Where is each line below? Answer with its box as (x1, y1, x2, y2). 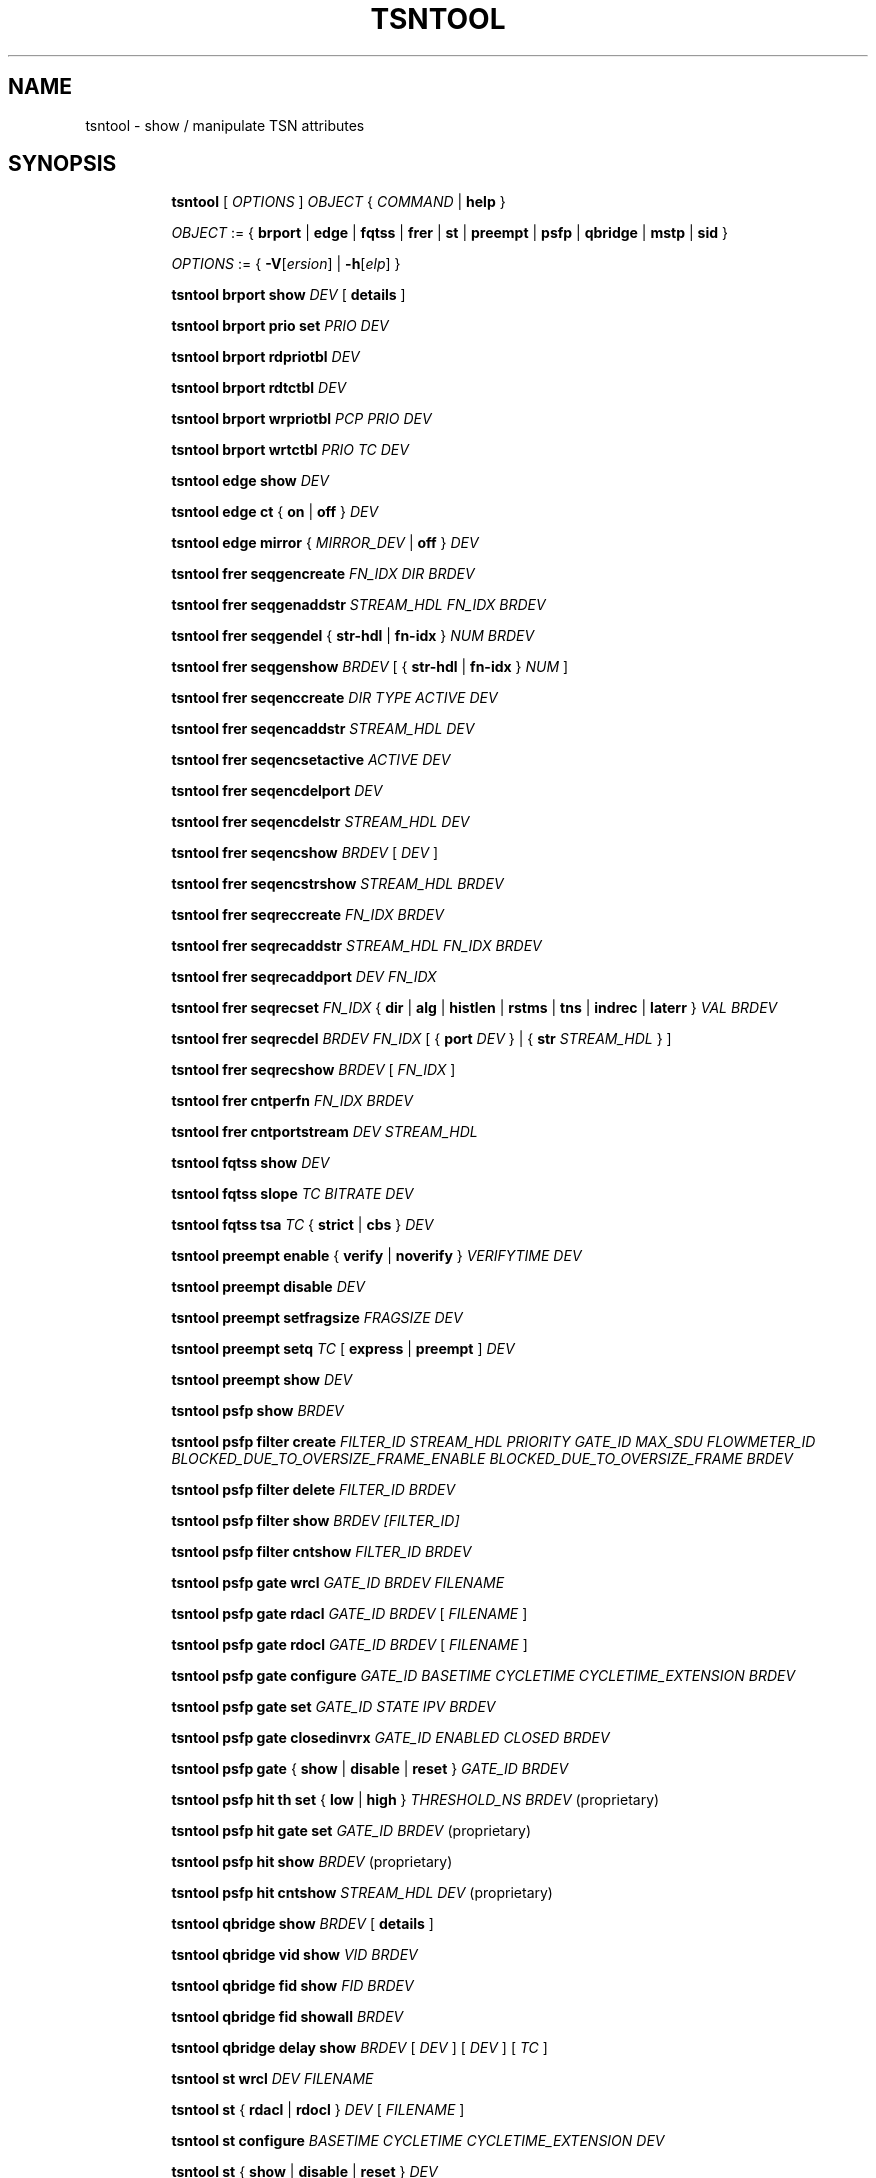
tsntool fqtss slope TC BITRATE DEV (171, 1185, 414, 1203)
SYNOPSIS (8, 151, 117, 177)
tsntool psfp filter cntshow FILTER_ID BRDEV (171, 1543, 472, 1561)
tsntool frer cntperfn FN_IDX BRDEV (171, 1092, 413, 1110)
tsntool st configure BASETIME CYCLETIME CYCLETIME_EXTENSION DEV (171, 2132, 665, 2150)
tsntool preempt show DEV (171, 1371, 353, 1389)
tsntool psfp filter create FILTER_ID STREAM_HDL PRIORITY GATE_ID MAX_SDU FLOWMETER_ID (171, 1433, 816, 1451)
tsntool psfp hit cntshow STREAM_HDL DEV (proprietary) (171, 1884, 553, 1902)
